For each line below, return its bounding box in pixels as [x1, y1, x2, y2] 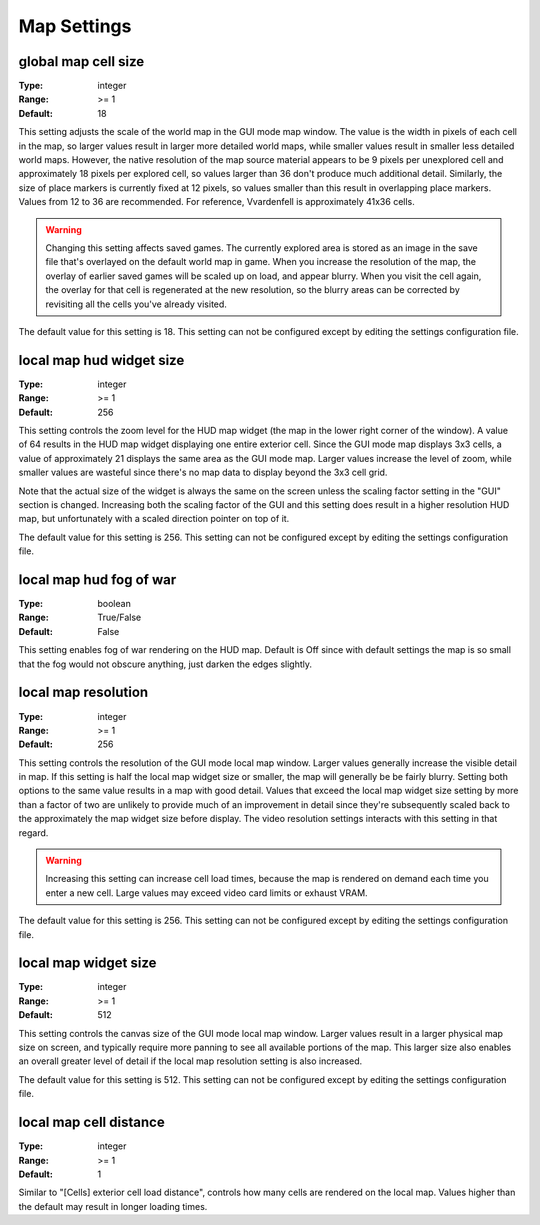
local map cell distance [18, 1114, 165, 1131]
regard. [18, 826, 49, 839]
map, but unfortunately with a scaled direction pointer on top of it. [18, 513, 290, 525]
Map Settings [18, 15, 132, 37]
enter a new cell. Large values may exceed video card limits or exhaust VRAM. [45, 886, 369, 899]
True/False [97, 611, 142, 624]
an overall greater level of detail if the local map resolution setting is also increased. [18, 1055, 363, 1067]
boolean [97, 598, 132, 610]
